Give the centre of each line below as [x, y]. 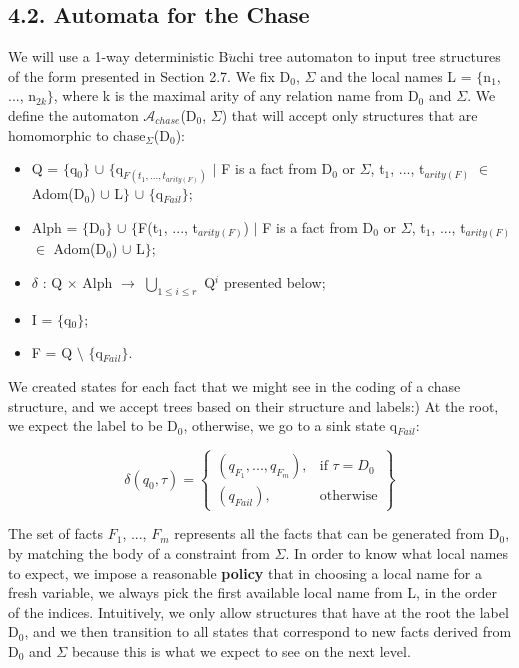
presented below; [274, 282]
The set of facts [56, 533]
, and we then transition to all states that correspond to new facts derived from [268, 631]
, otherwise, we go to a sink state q [290, 425]
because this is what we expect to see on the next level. [241, 650]
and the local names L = [396, 75]
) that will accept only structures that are [349, 114]
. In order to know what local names [397, 552]
